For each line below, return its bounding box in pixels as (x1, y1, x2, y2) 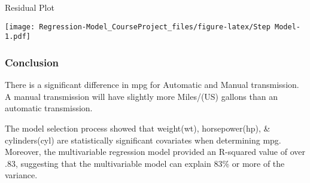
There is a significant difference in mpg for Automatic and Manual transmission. (5, 78, 299, 91)
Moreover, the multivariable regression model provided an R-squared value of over (5, 145, 306, 158)
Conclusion (5, 54, 59, 69)
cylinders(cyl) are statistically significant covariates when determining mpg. (5, 133, 281, 146)
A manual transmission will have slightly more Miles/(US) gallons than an (5, 90, 278, 102)
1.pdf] (5, 32, 31, 41)
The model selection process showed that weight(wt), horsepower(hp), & (5, 121, 271, 134)
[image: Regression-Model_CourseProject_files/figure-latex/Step (5, 22, 271, 31)
